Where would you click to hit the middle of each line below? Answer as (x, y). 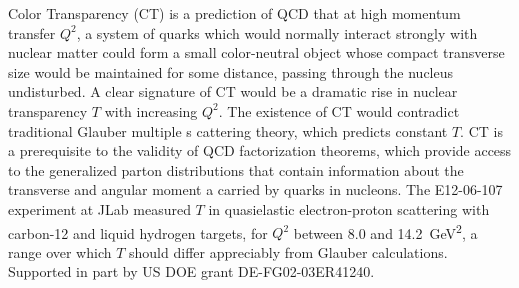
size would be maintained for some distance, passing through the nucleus (231, 71)
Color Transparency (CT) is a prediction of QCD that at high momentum (234, 13)
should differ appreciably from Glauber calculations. (288, 251)
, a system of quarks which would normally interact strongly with (277, 32)
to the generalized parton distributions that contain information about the (236, 169)
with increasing (151, 110)
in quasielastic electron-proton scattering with (349, 208)
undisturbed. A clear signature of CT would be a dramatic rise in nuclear (233, 91)
